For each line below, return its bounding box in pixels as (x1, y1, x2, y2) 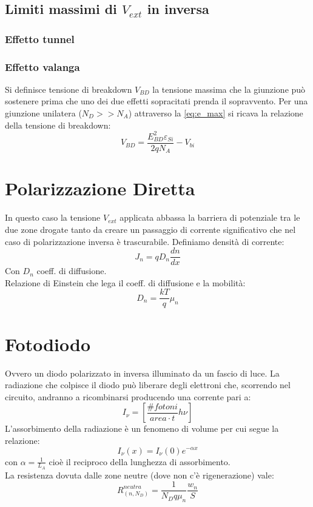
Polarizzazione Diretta (5, 176, 195, 201)
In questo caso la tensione (5, 211, 101, 224)
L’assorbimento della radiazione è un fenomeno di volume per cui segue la (5, 422, 279, 435)
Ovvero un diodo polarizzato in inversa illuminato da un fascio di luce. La (5, 366, 280, 379)
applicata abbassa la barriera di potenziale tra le (119, 211, 300, 224)
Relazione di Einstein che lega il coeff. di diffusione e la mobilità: (5, 276, 246, 289)
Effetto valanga (5, 59, 80, 74)
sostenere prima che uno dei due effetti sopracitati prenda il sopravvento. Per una (5, 95, 308, 107)
